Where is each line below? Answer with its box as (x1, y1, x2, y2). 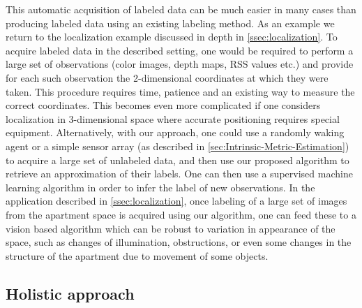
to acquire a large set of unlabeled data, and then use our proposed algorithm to (6, 152, 349, 167)
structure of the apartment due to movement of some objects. (6, 248, 269, 263)
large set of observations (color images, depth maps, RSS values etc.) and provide (6, 57, 354, 71)
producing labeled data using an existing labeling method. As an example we (6, 15, 335, 30)
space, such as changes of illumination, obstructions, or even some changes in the (6, 235, 352, 249)
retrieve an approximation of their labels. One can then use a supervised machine (6, 166, 353, 181)
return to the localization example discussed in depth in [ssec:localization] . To (6, 29, 338, 44)
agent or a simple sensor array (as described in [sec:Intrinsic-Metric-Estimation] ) (6, 138, 349, 153)
